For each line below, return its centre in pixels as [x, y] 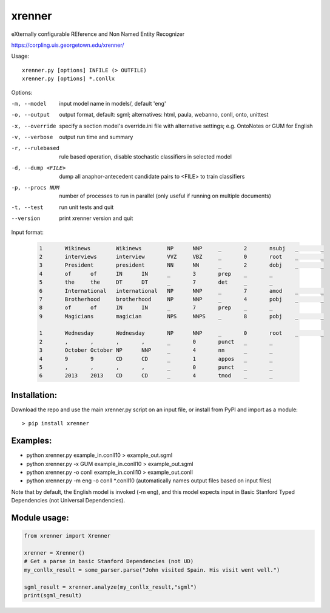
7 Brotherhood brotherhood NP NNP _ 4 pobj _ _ [181, 299]
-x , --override [34, 126]
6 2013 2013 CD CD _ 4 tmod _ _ [156, 376]
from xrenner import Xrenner [67, 536]
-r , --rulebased [35, 148]
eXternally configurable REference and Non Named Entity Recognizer [98, 34]
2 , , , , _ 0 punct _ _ [156, 341]
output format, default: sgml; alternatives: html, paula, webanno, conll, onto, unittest [164, 115]
